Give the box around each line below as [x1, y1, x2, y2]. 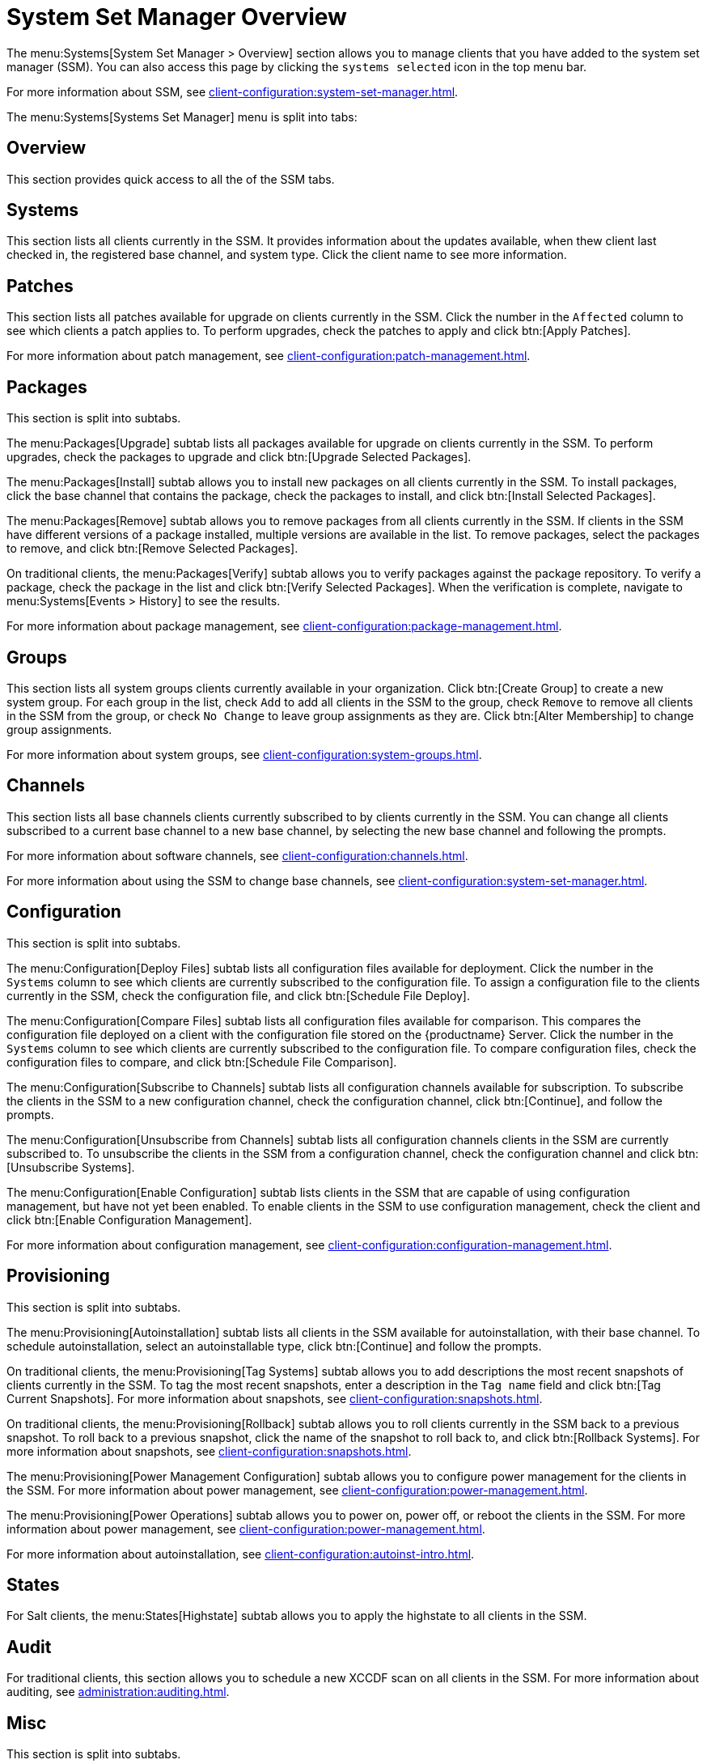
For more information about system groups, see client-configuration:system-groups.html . [6, 747, 482, 761]
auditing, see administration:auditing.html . [6, 1685, 230, 1699]
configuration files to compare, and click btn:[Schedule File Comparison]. [6, 1054, 397, 1069]
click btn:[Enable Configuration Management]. [6, 1212, 252, 1227]
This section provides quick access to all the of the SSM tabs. [6, 172, 335, 186]
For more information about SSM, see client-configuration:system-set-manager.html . [6, 84, 459, 99]
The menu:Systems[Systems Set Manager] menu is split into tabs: [6, 109, 358, 124]
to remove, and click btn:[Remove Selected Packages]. [6, 541, 298, 556]
